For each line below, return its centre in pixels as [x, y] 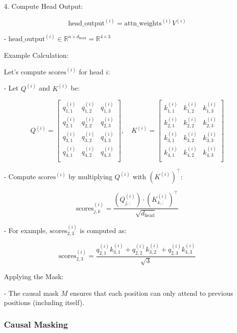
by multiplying [90, 176]
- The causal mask [31, 293]
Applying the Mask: [34, 276]
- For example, [26, 230]
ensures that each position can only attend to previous [151, 293]
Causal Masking [36, 324]
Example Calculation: [36, 55]
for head [91, 71]
